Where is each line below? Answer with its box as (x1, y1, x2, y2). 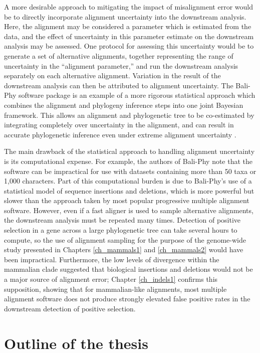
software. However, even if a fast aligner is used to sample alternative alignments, (4, 205, 253, 215)
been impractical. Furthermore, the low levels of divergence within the (4, 254, 219, 264)
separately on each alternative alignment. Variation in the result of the (4, 70, 221, 81)
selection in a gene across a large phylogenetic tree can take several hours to (4, 225, 237, 235)
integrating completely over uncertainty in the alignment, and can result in (4, 119, 234, 130)
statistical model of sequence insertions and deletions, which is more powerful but (4, 185, 254, 196)
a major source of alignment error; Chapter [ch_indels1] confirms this (4, 274, 218, 284)
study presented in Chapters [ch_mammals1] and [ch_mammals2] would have (4, 244, 243, 255)
